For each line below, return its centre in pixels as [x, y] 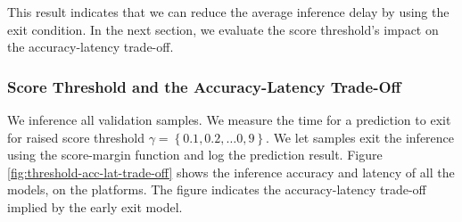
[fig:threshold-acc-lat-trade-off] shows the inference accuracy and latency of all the [231, 172]
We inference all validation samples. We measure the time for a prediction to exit [229, 119]
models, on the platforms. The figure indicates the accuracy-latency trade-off [217, 189]
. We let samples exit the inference [360, 137]
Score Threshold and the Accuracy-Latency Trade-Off [204, 86]
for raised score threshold [76, 137]
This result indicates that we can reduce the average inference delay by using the [228, 12]
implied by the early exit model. [95, 206]
